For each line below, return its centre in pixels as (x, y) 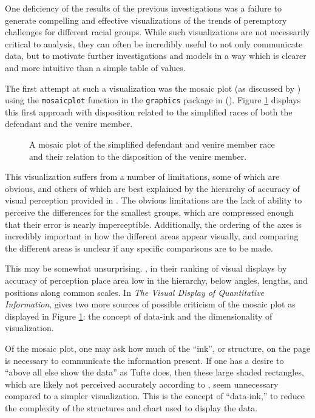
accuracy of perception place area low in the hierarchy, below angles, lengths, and (156, 280)
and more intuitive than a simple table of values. (95, 67)
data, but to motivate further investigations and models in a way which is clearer (156, 56)
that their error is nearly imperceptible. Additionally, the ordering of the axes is (154, 224)
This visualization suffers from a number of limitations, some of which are (142, 176)
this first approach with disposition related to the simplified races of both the (149, 111)
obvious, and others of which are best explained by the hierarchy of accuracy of (152, 188)
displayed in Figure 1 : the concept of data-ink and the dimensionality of (139, 316)
